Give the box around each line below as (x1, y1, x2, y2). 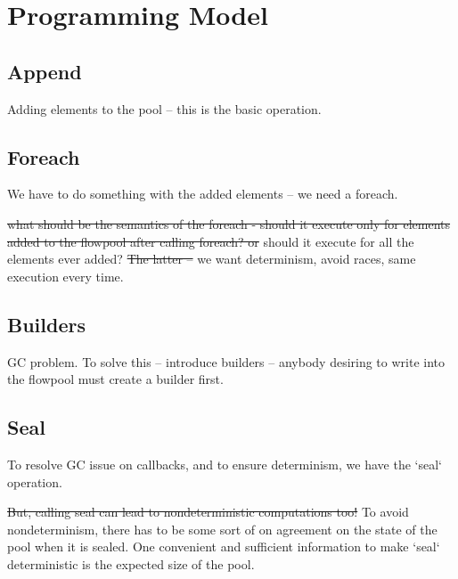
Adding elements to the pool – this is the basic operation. (7, 99, 322, 118)
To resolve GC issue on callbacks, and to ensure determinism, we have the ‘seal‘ (7, 454, 442, 473)
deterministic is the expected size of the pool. (7, 554, 255, 573)
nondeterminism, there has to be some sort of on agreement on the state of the (7, 519, 438, 538)
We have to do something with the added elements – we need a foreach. (7, 184, 398, 203)
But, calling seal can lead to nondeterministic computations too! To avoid (7, 502, 409, 521)
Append (7, 57, 82, 85)
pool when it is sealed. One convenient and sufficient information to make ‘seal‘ (7, 537, 440, 556)
